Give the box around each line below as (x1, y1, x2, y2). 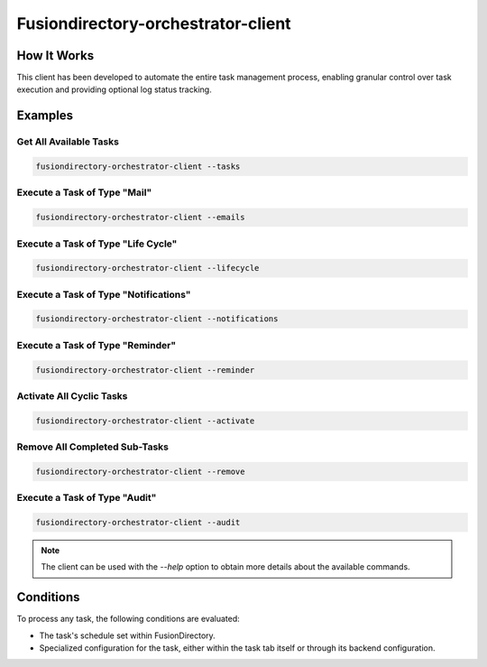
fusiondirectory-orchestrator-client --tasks (35, 162, 241, 171)
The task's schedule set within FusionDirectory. (39, 630, 216, 641)
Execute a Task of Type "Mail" (16, 186, 152, 199)
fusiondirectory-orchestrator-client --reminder (35, 365, 255, 375)
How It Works (16, 48, 95, 63)
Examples (16, 108, 74, 124)
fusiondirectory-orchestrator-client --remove (35, 466, 245, 477)
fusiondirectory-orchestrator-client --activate (35, 415, 255, 426)
